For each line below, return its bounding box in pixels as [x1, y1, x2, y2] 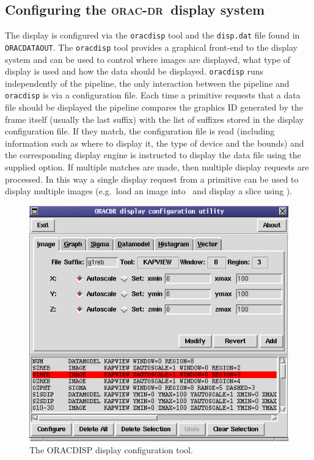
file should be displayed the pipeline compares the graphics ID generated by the [5, 101, 303, 114]
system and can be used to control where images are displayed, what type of [5, 53, 291, 65]
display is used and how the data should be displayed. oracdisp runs [5, 65, 263, 78]
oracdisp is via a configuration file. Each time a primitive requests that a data [5, 89, 301, 101]
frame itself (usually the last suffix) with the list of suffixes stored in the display [5, 112, 304, 125]
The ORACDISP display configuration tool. [29, 443, 193, 456]
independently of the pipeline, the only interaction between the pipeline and [5, 76, 290, 89]
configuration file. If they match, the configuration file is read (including [5, 125, 275, 137]
